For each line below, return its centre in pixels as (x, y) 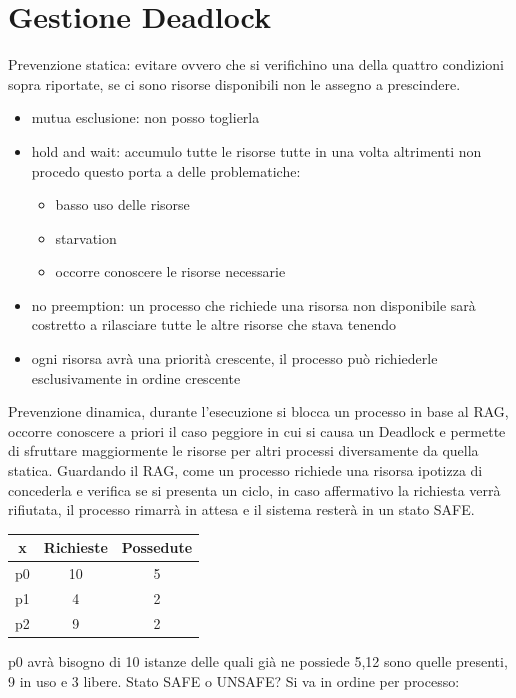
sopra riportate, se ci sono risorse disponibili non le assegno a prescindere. (234, 83)
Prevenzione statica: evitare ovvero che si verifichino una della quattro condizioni (256, 64)
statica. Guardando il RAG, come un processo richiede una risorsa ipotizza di (245, 470)
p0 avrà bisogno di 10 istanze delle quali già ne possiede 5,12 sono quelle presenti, (258, 660)
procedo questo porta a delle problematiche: (166, 170)
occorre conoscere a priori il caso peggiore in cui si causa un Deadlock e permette (257, 430)
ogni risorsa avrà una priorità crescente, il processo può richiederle (234, 358)
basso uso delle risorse (122, 204)
